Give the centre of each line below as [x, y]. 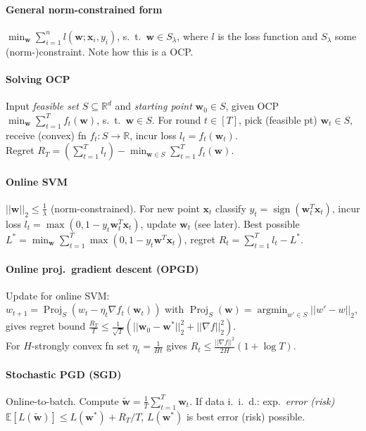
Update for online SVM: [58, 295]
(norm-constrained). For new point [125, 208]
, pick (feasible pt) [278, 119]
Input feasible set [43, 106]
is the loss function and [268, 36]
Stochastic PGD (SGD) [64, 374]
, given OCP [252, 106]
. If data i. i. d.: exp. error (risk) [262, 400]
